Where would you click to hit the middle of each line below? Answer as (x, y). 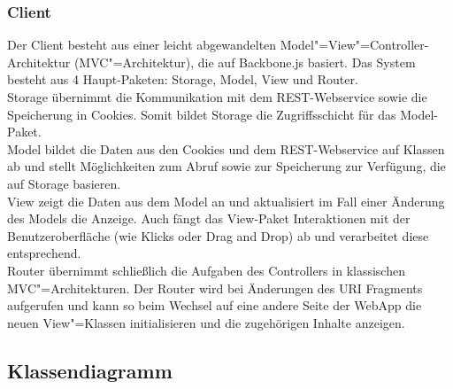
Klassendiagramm (90, 370)
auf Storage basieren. (64, 183)
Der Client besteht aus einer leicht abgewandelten (142, 45)
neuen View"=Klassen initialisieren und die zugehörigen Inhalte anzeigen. (206, 322)
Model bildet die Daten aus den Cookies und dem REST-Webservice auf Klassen (226, 148)
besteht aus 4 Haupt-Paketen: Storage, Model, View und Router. (183, 79)
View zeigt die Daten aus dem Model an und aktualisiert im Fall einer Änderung (226, 201)
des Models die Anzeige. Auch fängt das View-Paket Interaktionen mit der (209, 218)
